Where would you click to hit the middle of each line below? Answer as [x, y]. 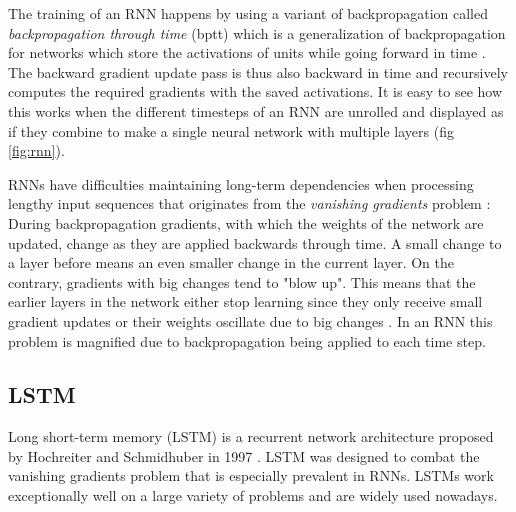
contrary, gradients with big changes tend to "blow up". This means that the [242, 281]
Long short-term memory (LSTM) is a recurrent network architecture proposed [251, 436]
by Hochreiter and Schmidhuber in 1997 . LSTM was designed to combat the [244, 455]
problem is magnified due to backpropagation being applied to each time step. [247, 340]
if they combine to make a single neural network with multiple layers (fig [231, 130]
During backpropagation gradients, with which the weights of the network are [246, 222]
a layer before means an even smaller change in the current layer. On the [231, 262]
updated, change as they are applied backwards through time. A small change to [255, 242]
